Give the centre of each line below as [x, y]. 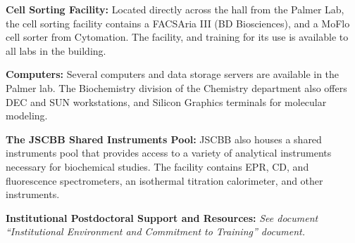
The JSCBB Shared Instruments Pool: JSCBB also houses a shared [164, 139]
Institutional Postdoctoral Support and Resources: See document [162, 217]
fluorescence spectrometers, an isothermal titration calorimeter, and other [164, 180]
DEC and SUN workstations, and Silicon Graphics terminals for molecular [166, 101]
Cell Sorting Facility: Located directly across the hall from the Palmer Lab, [175, 9]
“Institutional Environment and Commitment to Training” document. [156, 231]
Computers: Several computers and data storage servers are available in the [173, 74]
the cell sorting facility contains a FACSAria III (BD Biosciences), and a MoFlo [178, 23]
